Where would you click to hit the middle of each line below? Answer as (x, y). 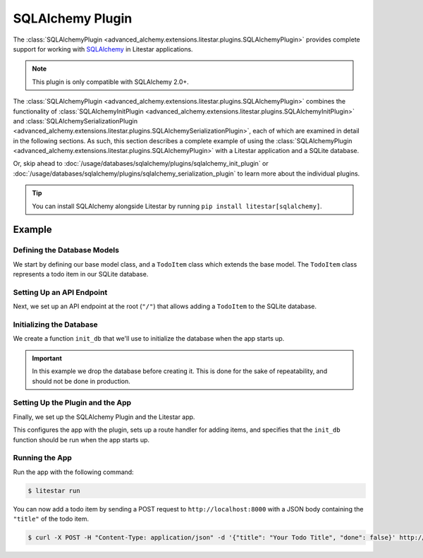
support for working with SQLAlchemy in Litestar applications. (103, 49)
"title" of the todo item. (51, 519)
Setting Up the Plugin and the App (72, 403)
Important (47, 358)
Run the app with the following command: (73, 472)
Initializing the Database (55, 325)
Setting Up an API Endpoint (60, 292)
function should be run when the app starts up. (81, 439)
